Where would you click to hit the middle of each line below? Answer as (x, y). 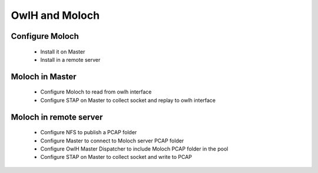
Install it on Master (63, 51)
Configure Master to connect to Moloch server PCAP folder (112, 141)
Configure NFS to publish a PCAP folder (89, 132)
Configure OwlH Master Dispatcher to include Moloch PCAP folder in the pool (134, 149)
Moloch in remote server (57, 117)
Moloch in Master (44, 76)
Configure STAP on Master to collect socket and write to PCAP (116, 157)
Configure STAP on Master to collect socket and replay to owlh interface (128, 100)
